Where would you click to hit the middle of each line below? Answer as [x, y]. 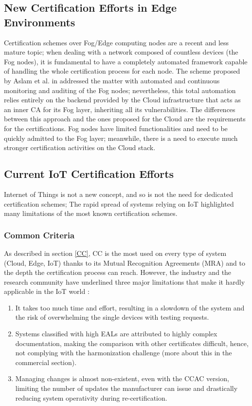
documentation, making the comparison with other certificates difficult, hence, [132, 343]
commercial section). [46, 362]
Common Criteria [39, 235]
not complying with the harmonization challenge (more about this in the [124, 353]
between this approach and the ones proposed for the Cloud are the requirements [125, 119]
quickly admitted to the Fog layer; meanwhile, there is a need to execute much [121, 138]
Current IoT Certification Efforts [89, 174]
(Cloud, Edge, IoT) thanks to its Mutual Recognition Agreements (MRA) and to [125, 262]
